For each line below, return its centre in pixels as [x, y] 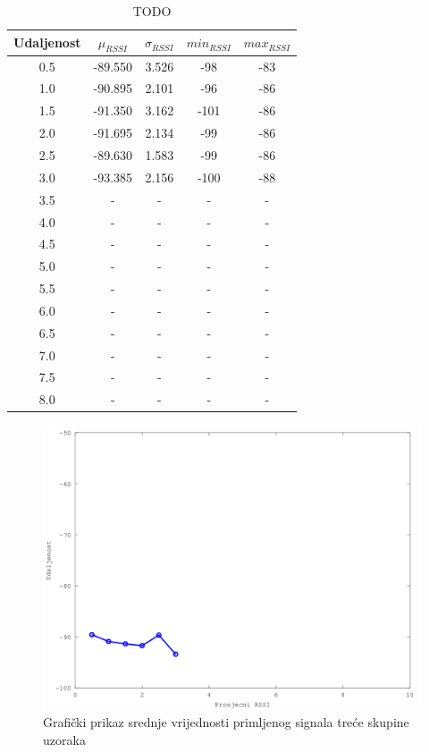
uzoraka [64, 739]
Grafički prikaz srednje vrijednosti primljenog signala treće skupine [226, 721]
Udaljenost [47, 42]
